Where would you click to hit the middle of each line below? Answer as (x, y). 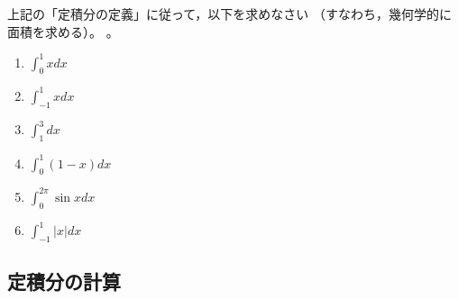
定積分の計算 (64, 281)
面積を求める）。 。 (63, 31)
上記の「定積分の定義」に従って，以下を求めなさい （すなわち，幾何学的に (229, 14)
